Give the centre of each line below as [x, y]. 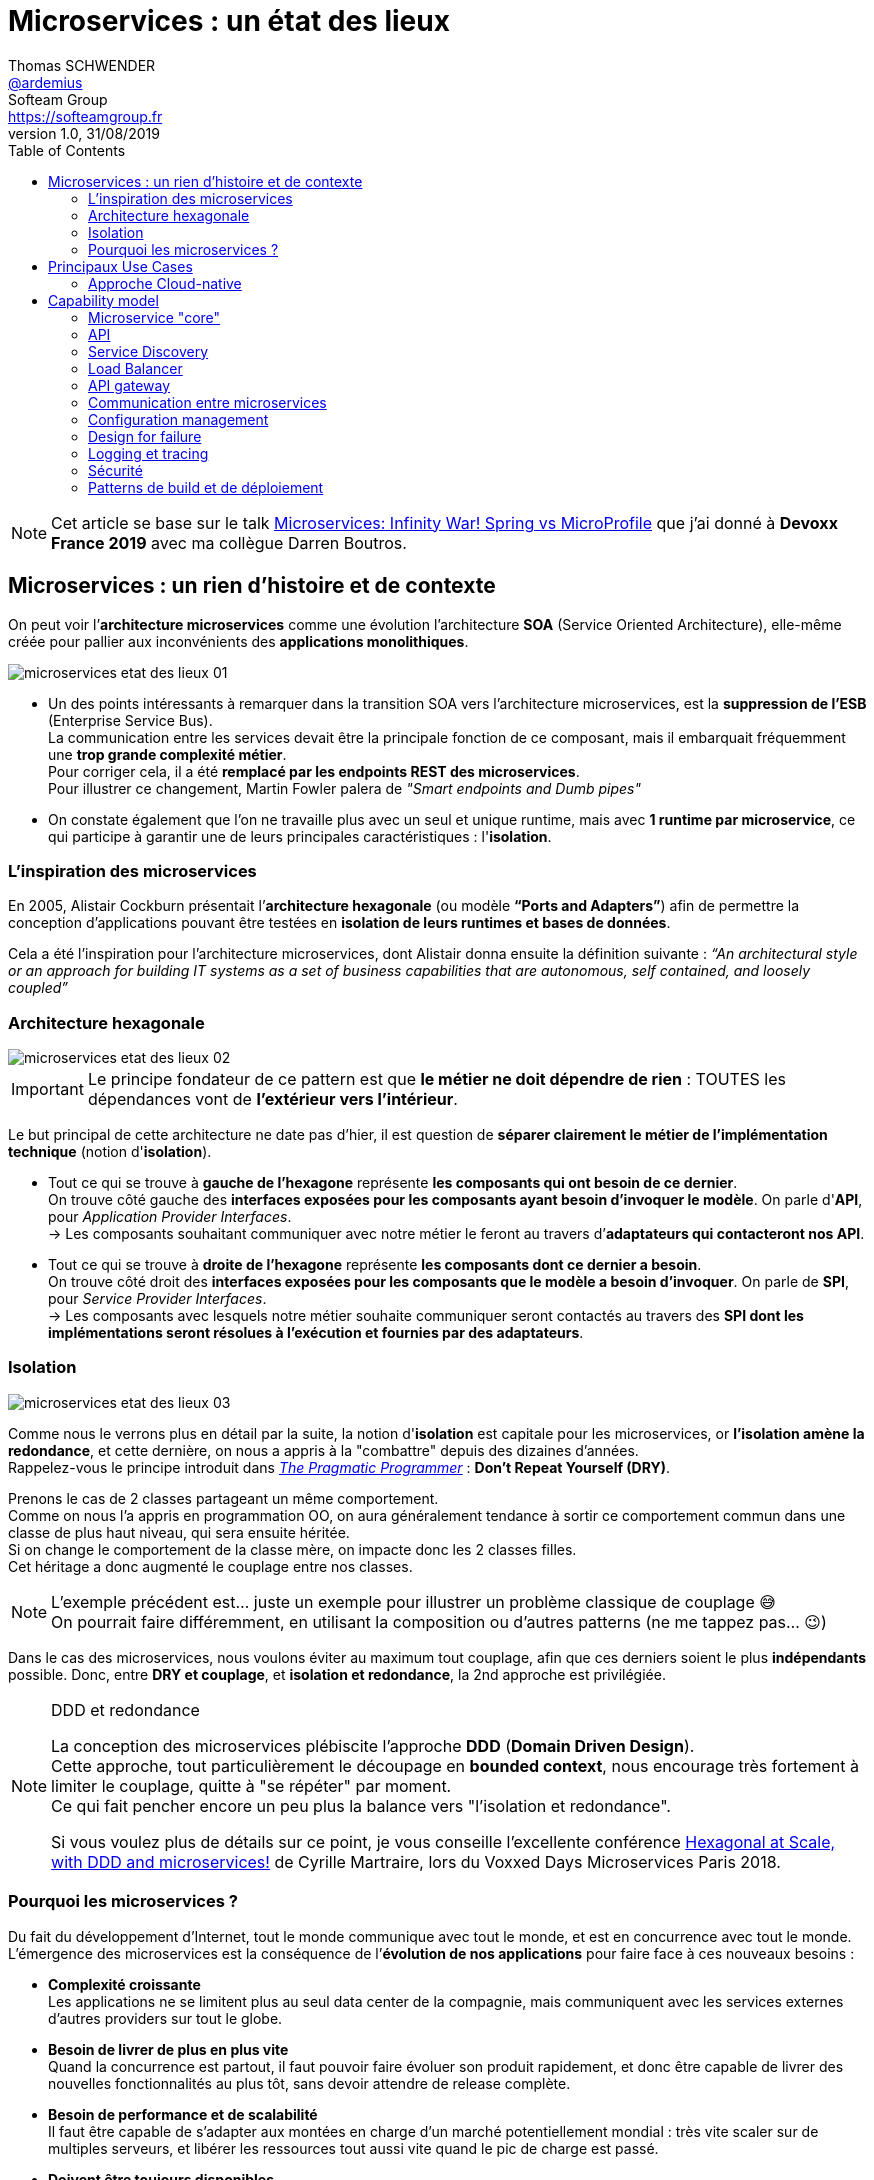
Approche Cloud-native [165, 283]
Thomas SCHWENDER [82, 65]
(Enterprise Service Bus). [130, 720]
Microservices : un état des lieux [229, 21]
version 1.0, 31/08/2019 [84, 133]
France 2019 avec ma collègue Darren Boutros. [229, 542]
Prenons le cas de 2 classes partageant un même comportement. [223, 1498]
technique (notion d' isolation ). [110, 1152]
